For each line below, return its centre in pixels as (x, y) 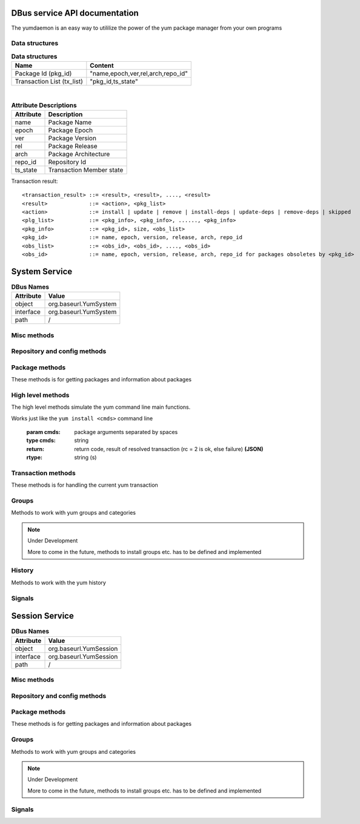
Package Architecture (79, 154)
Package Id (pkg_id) (43, 74)
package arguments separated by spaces (126, 432)
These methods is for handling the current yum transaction (85, 485)
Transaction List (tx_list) (49, 82)
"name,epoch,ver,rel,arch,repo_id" (139, 74)
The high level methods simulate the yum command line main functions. (101, 407)
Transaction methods (43, 473)
